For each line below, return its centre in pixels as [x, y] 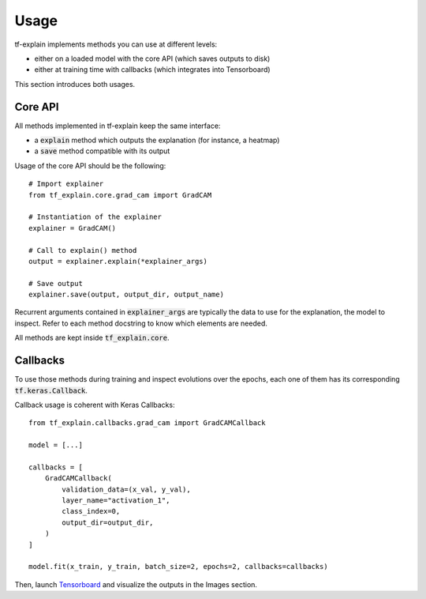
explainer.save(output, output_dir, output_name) [127, 295]
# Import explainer [66, 184]
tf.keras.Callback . [51, 390]
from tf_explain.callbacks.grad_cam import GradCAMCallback [147, 423]
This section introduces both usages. [75, 84]
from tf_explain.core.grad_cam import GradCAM [120, 195]
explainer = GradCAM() [73, 228]
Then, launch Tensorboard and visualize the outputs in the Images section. [136, 584]
